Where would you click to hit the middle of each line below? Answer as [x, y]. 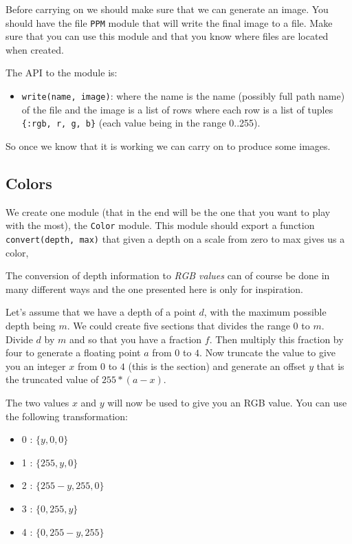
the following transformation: [67, 416]
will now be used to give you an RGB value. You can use [227, 402]
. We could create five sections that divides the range [178, 326]
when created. [35, 49]
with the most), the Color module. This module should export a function [160, 225]
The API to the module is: [62, 73]
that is [330, 366]
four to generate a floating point [73, 352]
